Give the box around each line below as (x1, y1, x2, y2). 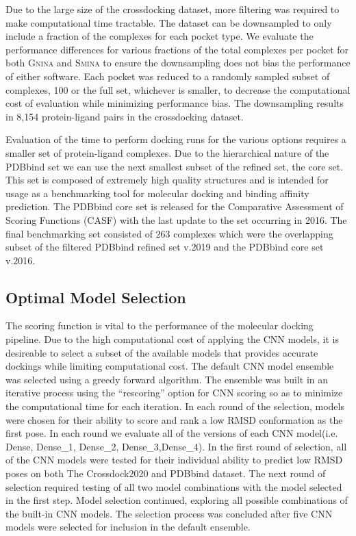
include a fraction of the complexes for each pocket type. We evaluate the (5, 29, 314, 43)
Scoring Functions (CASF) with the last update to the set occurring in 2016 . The (5, 212, 347, 227)
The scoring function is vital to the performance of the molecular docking (5, 318, 314, 333)
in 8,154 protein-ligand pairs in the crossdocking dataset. (5, 109, 244, 123)
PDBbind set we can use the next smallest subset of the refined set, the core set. (5, 159, 344, 173)
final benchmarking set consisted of (5, 226, 153, 240)
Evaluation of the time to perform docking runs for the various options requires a (5, 132, 346, 146)
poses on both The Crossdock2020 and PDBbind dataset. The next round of (5, 466, 326, 481)
